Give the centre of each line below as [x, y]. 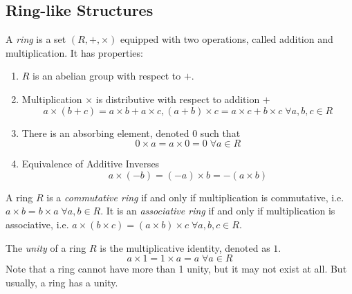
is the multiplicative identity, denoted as [185, 247]
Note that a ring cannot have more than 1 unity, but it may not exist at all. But [176, 269]
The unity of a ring [46, 247]
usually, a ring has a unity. [62, 282]
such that [220, 132]
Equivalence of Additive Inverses [91, 164]
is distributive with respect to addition [178, 99]
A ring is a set [36, 39]
